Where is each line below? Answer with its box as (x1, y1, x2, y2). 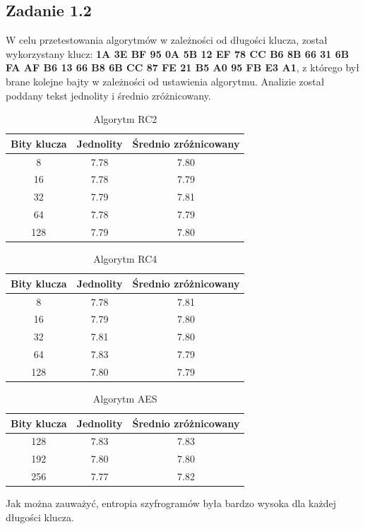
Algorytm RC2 (93, 112, 157, 126)
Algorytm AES (92, 391, 157, 405)
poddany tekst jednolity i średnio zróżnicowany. (6, 88, 211, 102)
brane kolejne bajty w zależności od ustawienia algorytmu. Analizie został (6, 73, 325, 88)
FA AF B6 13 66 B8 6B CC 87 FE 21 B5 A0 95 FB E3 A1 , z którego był (6, 60, 359, 75)
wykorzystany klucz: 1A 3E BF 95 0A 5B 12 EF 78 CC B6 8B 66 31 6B (6, 46, 349, 61)
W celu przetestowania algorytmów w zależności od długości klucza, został (6, 32, 328, 47)
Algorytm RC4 (93, 251, 157, 266)
